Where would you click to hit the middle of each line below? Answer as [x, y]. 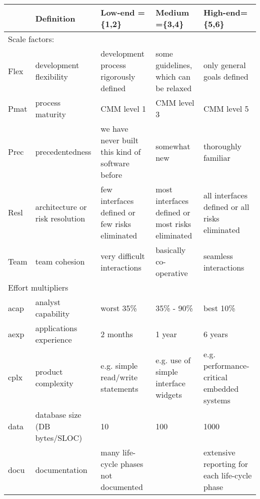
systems [217, 400]
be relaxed [174, 88]
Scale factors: [31, 39]
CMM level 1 [123, 108]
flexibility [52, 76]
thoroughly [222, 146]
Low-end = [123, 12]
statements [119, 389]
